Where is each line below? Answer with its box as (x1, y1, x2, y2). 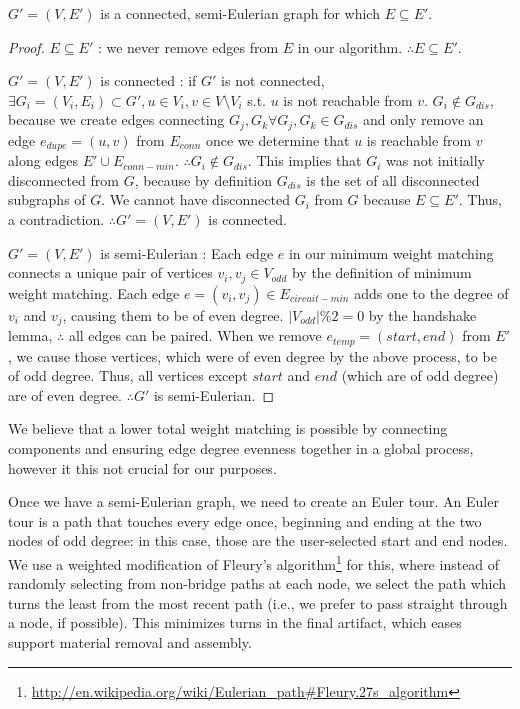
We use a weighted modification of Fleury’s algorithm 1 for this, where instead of (8, 550, 500, 574)
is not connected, (221, 70, 325, 91)
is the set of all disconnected (306, 169, 480, 190)
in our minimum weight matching (288, 242, 494, 263)
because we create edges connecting (8, 109, 225, 130)
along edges (8, 150, 79, 171)
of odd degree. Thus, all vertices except (8, 365, 248, 386)
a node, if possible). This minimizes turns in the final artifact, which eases (8, 612, 462, 633)
